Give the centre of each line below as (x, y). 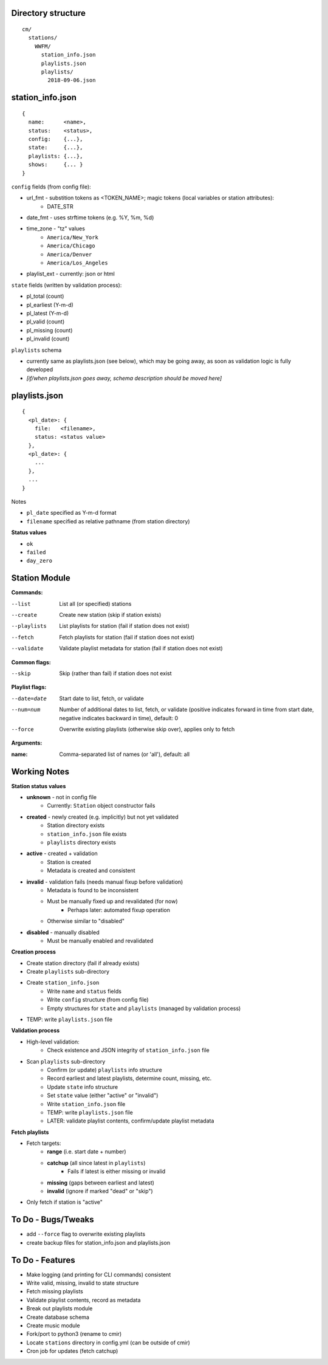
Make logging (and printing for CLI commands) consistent (99, 1274)
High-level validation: (53, 1042)
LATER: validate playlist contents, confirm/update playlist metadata (131, 1121)
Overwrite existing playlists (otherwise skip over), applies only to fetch (147, 729)
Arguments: (27, 743)
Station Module (41, 578)
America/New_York (73, 237)
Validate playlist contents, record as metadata (84, 1300)
